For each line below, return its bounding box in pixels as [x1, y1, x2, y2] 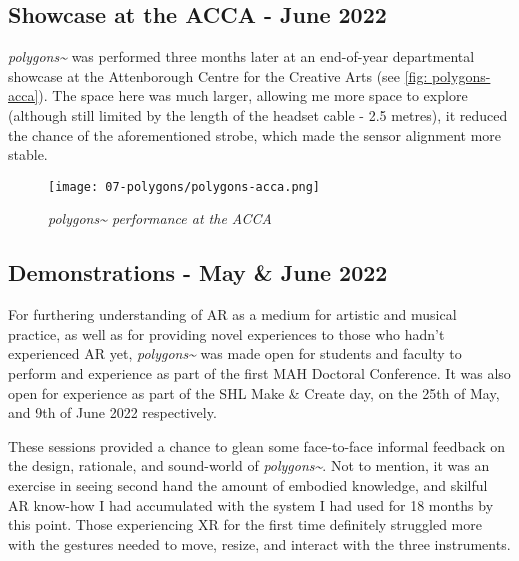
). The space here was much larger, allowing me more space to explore [38, 85, 468, 106]
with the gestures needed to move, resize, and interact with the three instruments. [8, 533, 511, 554]
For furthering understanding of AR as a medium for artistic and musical [8, 304, 457, 325]
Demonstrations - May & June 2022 [8, 257, 388, 288]
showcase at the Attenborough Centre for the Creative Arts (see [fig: [8, 65, 428, 86]
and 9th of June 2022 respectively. [8, 402, 217, 423]
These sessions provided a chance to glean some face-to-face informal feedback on [8, 435, 506, 456]
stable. [8, 144, 48, 165]
